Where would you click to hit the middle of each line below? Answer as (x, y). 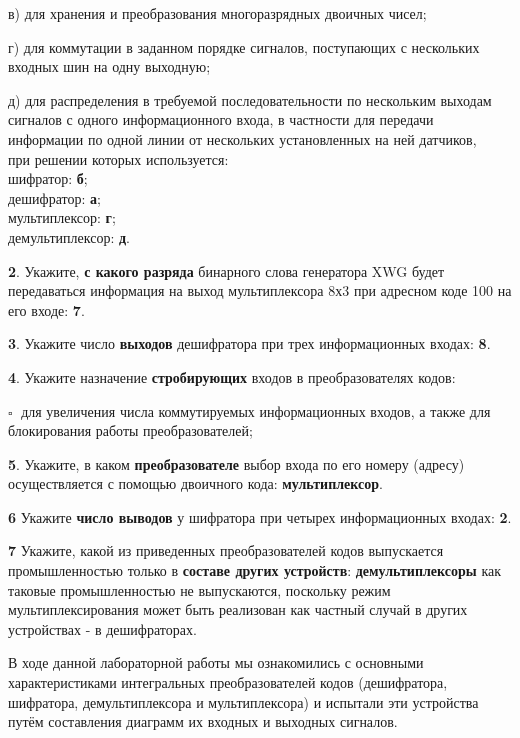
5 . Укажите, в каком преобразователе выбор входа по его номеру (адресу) (236, 463)
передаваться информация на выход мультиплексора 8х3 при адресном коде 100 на (260, 290)
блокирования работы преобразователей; (130, 430)
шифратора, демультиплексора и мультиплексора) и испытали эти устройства (243, 701)
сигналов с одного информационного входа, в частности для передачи (221, 119)
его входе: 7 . (46, 309)
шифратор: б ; (48, 178)
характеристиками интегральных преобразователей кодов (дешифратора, (228, 682)
